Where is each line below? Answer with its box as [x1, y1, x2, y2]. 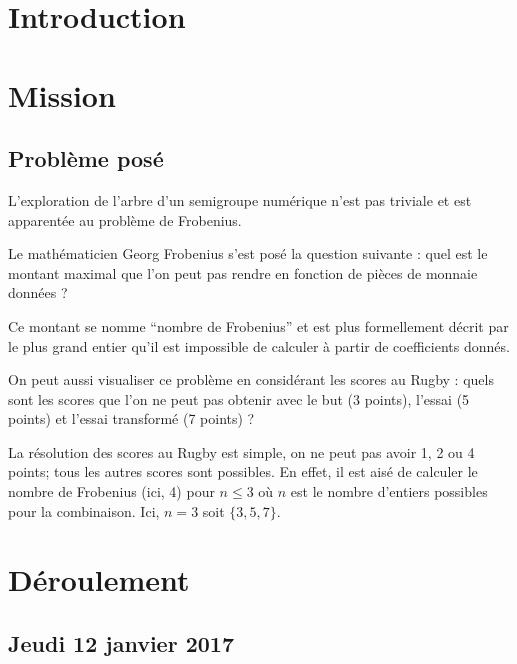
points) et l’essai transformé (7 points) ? [8, 408, 255, 429]
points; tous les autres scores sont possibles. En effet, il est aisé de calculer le [8, 461, 478, 482]
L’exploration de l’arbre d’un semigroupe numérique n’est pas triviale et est [8, 189, 472, 210]
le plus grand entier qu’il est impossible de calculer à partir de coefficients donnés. [8, 335, 510, 356]
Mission [8, 74, 116, 115]
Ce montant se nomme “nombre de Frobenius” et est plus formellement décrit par [8, 315, 509, 336]
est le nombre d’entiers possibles [290, 481, 488, 502]
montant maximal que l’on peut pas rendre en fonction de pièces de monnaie [8, 262, 478, 283]
